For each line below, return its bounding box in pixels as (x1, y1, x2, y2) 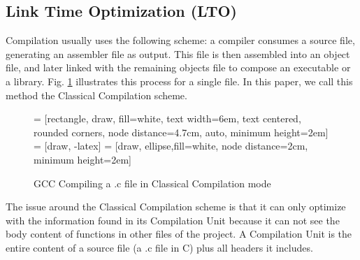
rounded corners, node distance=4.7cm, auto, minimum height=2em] (34, 124, 329, 139)
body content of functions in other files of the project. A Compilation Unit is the (6, 226, 352, 241)
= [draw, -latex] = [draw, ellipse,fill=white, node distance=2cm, (34, 138, 308, 153)
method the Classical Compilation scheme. (6, 87, 187, 102)
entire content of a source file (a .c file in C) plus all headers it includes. (6, 240, 313, 254)
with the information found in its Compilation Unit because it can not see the (6, 212, 340, 227)
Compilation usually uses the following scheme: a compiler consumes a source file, (6, 33, 355, 48)
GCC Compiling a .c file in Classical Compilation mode (34, 175, 271, 190)
